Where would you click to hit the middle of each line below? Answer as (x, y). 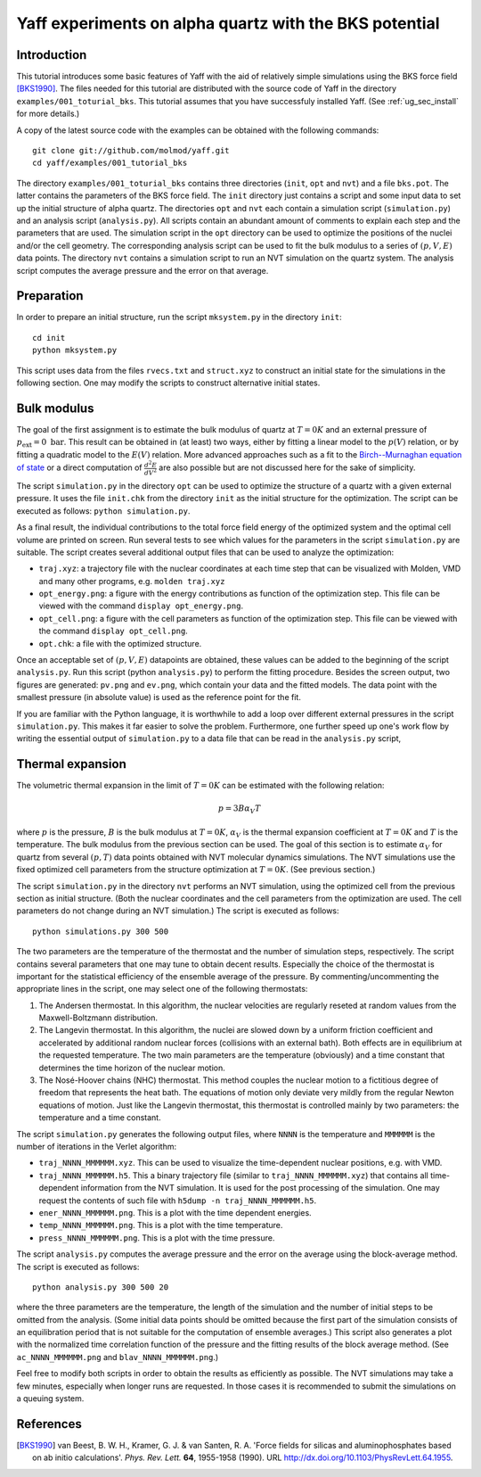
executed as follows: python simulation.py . (103, 511)
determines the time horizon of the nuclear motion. (132, 1068)
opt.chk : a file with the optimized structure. (120, 643)
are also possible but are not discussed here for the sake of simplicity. (287, 467)
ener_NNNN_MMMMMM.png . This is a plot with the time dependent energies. (175, 1212)
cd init (49, 338)
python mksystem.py (75, 351)
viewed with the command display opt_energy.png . (141, 606)
